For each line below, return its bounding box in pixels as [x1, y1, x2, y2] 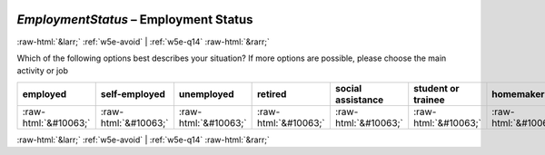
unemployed [178, 87, 235, 100]
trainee [413, 93, 445, 106]
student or [413, 82, 460, 94]
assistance [334, 93, 384, 106]
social [334, 82, 362, 94]
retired [256, 87, 287, 100]
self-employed [100, 87, 165, 100]
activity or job [16, 65, 68, 76]
